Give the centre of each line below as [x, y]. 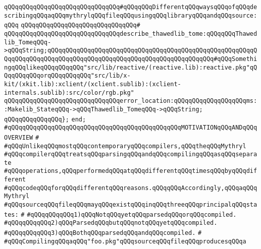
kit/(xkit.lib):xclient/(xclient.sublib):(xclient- [93, 84]
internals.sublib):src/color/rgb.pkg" [69, 92]
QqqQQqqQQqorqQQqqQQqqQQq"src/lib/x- [67, 76]
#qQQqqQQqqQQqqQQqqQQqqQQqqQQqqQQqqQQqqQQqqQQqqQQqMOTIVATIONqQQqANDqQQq [131, 128]
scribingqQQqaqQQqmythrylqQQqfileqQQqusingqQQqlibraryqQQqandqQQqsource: [131, 15]
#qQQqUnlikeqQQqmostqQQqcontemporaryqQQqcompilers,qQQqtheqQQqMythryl [125, 146]
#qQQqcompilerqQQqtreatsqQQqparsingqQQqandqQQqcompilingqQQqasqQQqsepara [131, 154]
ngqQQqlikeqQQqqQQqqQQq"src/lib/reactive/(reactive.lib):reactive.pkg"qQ [131, 67]
